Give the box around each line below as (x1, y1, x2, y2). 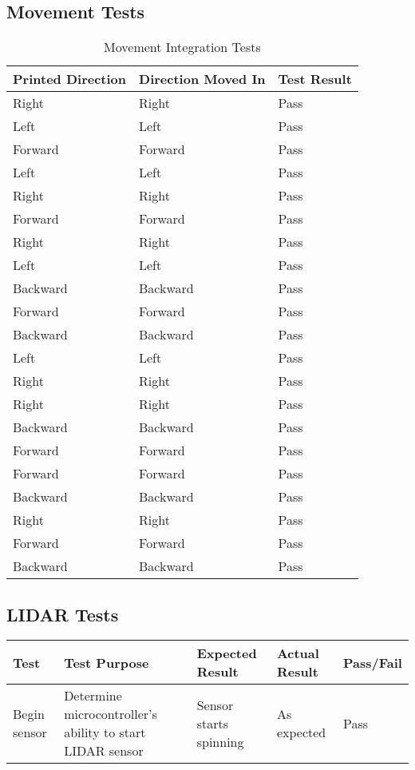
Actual (276, 644, 319, 663)
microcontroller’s (64, 705, 157, 724)
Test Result (278, 69, 352, 89)
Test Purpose (64, 653, 149, 672)
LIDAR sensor (64, 741, 144, 760)
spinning (196, 732, 244, 751)
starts (196, 713, 229, 732)
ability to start (64, 723, 146, 742)
